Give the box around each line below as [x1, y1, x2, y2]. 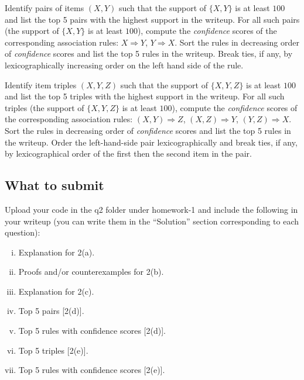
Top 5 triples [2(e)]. [18, 344, 88, 356]
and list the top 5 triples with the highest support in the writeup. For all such [5, 90, 285, 102]
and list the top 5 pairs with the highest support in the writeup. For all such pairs [5, 13, 300, 25]
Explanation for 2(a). [18, 246, 95, 258]
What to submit [5, 176, 104, 194]
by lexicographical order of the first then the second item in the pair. [5, 147, 252, 160]
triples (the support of [5, 101, 84, 113]
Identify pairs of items [5, 2, 84, 13]
